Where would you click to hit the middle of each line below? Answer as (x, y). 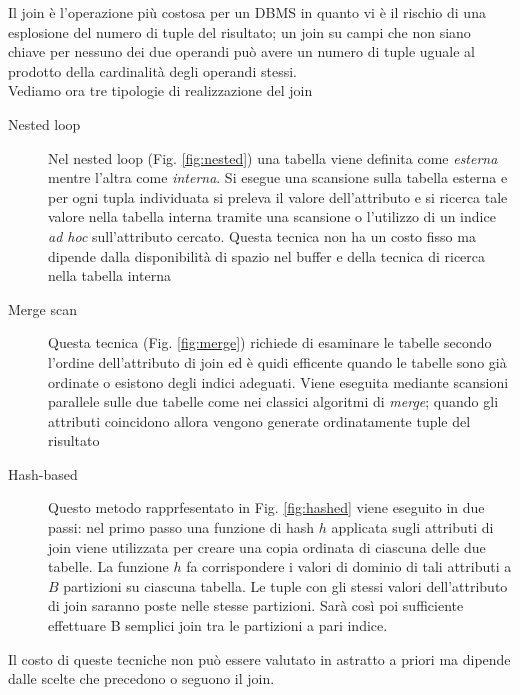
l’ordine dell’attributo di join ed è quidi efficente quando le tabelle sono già (277, 361)
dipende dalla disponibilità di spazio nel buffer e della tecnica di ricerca (267, 255)
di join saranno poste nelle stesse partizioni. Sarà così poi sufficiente (256, 605)
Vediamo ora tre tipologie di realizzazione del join (160, 90)
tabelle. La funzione (108, 566)
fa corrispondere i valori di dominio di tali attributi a (349, 566)
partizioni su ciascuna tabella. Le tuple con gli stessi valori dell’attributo (285, 585)
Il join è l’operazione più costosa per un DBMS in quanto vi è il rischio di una (247, 12)
